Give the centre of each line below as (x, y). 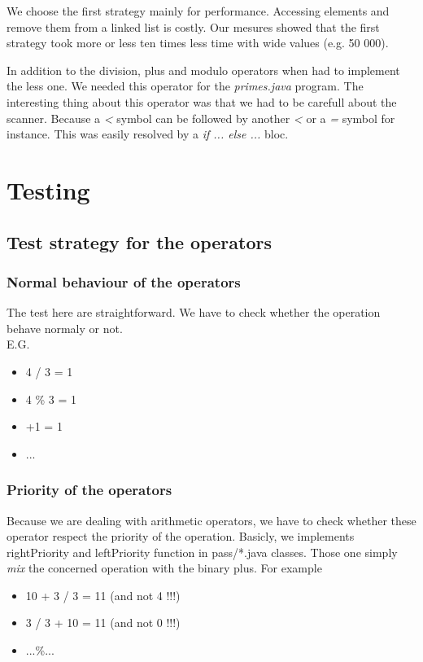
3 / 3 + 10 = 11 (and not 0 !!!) (103, 623)
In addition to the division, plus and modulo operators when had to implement (203, 70)
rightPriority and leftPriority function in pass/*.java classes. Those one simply (202, 552)
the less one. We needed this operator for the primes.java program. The (185, 86)
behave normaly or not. (65, 328)
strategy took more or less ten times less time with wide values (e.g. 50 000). (198, 43)
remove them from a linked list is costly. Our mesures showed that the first (193, 26)
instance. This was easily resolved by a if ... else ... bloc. (148, 134)
